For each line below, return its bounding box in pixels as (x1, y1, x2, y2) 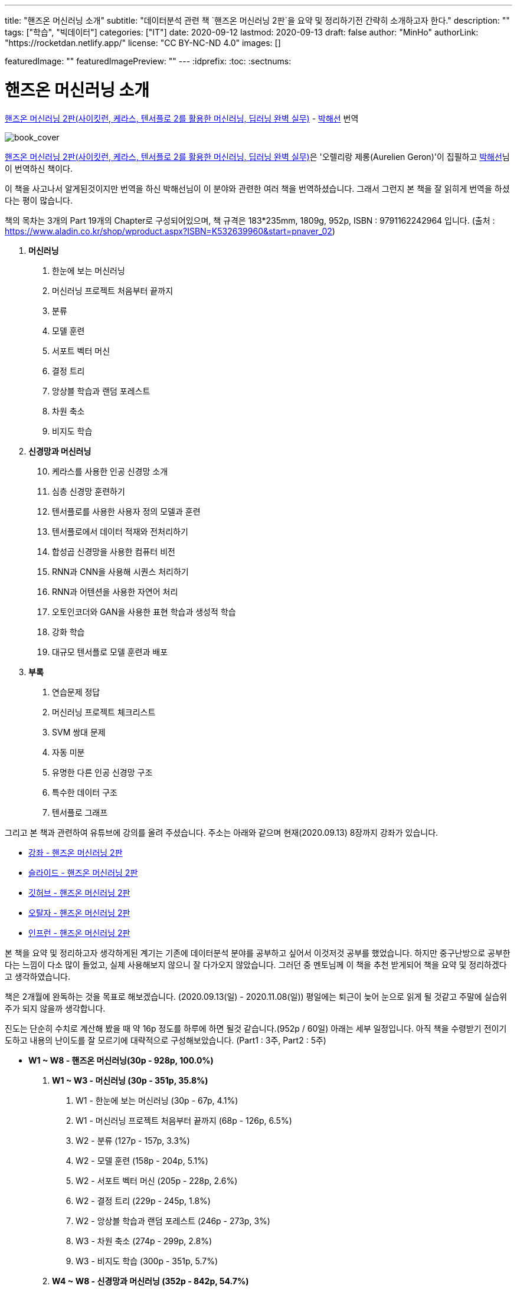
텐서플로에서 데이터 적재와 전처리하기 (52, 526, 188, 536)
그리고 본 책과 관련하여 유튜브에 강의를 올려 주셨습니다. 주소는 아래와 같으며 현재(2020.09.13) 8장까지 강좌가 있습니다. (5, 827, 439, 837)
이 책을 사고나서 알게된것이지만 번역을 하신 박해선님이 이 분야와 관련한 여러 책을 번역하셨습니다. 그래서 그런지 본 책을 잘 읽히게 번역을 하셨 (5, 183, 510, 194)
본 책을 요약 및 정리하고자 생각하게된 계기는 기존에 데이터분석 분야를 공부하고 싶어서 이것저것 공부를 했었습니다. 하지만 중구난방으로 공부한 (5, 947, 511, 958)
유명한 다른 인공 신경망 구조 (52, 767, 153, 777)
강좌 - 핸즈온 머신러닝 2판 (28, 847, 123, 858)
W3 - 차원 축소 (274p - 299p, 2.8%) (76, 1235, 212, 1246)
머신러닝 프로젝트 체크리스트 (52, 706, 156, 717)
